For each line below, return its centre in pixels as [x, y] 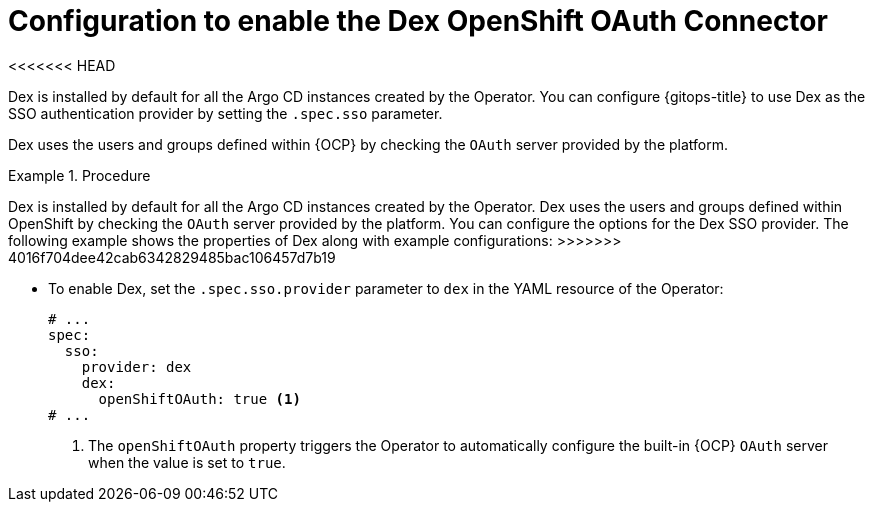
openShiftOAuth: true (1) [199, 398]
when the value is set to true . [187, 462]
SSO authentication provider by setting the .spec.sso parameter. [225, 113]
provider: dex [136, 366]
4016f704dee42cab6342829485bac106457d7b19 [172, 257]
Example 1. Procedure [79, 175]
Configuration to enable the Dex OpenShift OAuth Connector [418, 21]
